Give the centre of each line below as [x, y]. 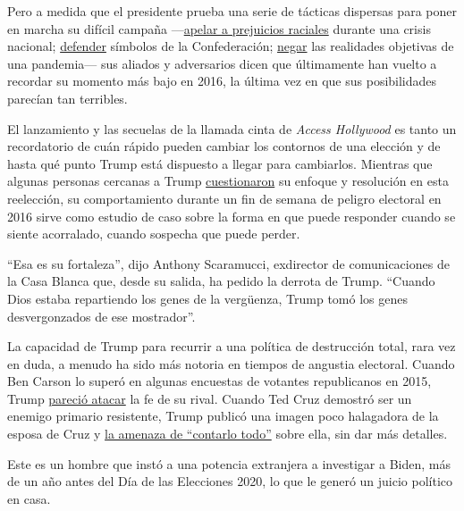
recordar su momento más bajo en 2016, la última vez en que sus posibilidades [222, 81]
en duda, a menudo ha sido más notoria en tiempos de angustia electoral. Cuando [231, 363]
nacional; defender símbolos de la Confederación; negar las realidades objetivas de [231, 46]
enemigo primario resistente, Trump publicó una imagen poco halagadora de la [223, 416]
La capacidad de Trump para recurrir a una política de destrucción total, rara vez [232, 346]
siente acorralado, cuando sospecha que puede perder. [154, 234]
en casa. [29, 498]
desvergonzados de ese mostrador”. [101, 316]
